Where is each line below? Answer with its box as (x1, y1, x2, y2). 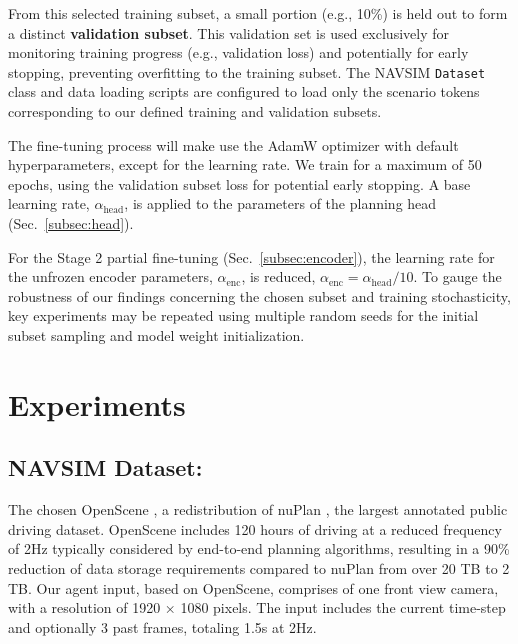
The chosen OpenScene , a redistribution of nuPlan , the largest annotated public (8, 499, 508, 520)
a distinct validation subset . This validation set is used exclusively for (8, 22, 449, 43)
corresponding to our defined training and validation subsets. (8, 101, 382, 122)
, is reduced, (241, 266, 316, 287)
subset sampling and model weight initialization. (8, 324, 305, 345)
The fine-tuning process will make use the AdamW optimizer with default (8, 134, 459, 155)
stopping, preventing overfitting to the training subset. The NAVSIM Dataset (8, 61, 486, 82)
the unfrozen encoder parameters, (8, 266, 213, 287)
